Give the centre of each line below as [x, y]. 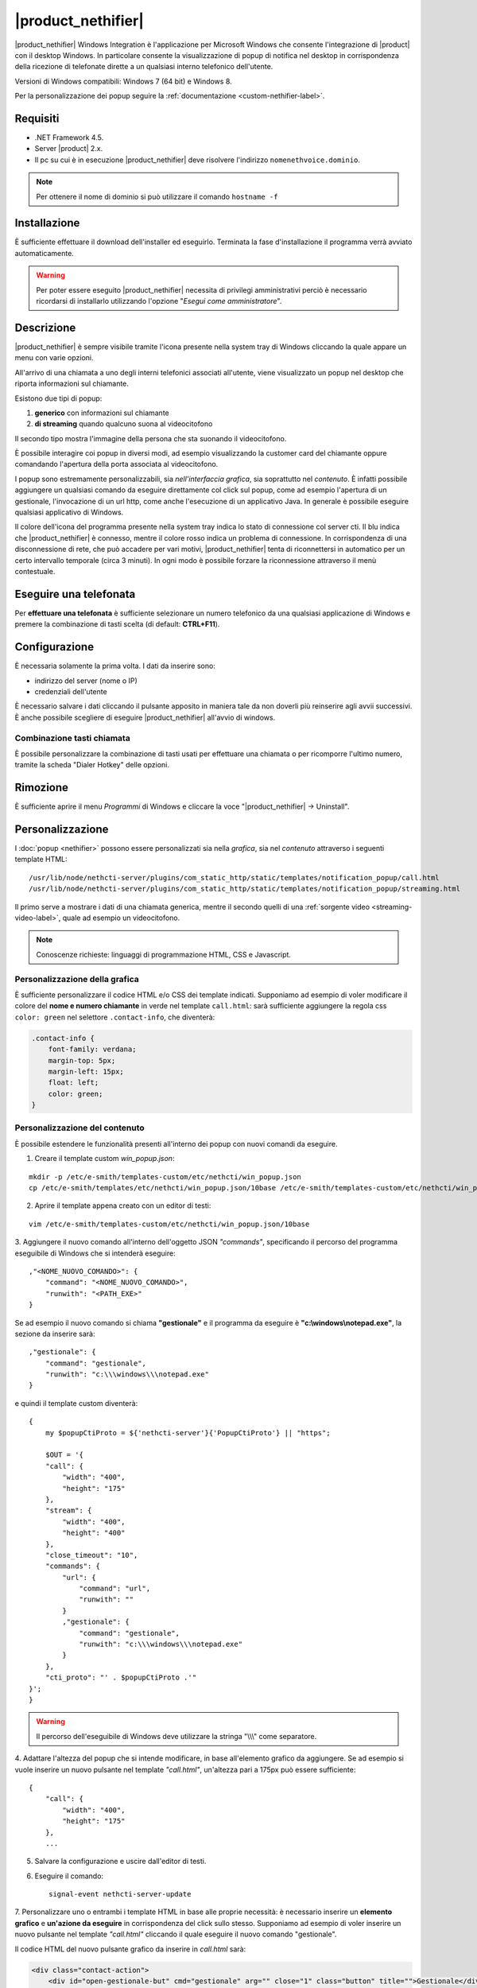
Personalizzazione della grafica [77, 979]
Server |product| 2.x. [69, 149]
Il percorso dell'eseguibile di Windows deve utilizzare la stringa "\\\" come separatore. [176, 1736]
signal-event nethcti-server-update [120, 1894]
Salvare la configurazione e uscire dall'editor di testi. [120, 1862]
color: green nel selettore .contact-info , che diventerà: [115, 1017]
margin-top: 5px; [82, 1060]
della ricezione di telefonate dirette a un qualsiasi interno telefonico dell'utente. [144, 67]
